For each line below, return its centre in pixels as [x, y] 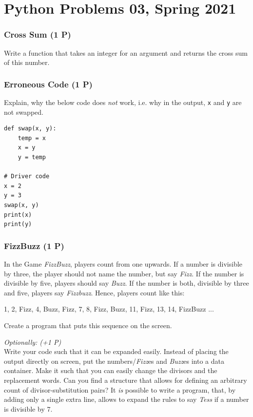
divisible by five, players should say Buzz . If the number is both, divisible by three [126, 283]
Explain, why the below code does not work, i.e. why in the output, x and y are [123, 102]
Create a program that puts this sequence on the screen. [88, 325]
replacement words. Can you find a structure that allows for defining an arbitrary [126, 380]
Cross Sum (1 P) [38, 34]
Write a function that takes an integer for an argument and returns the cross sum [126, 52]
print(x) [18, 215]
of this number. [27, 62]
